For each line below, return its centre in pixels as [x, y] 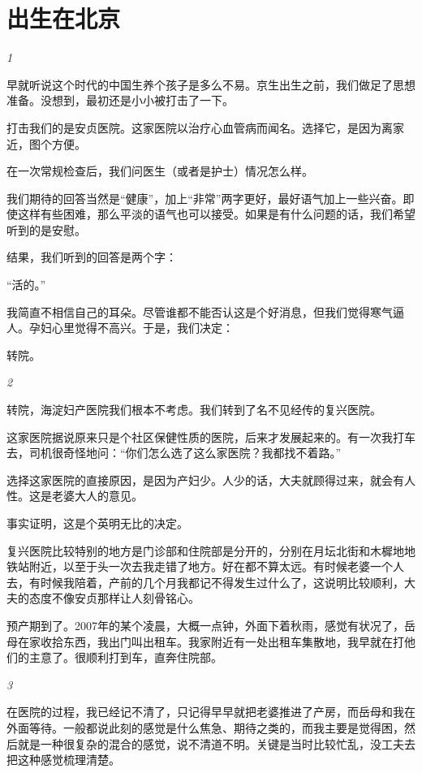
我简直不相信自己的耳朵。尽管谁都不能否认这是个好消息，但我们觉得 [188, 311]
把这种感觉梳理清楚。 [63, 760]
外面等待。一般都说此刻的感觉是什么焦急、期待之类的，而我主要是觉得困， [205, 727]
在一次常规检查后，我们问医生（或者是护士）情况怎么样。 [160, 171]
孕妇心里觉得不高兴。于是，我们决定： [131, 328]
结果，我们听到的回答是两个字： [92, 257]
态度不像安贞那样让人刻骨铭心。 [114, 598]
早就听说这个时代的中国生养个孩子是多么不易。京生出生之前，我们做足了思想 [211, 84]
